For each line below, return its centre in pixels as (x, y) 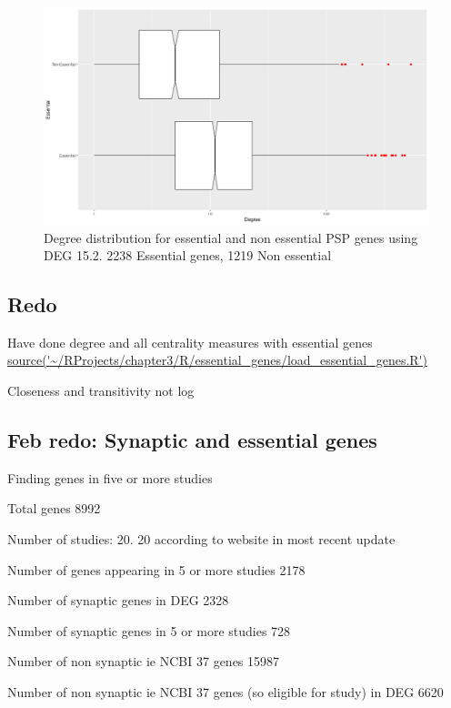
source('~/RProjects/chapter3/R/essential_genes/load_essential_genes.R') (217, 360)
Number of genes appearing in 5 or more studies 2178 (156, 569)
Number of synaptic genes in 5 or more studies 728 (149, 630)
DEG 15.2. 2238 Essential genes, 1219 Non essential (188, 255)
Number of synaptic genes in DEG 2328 (118, 600)
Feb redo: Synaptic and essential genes (192, 440)
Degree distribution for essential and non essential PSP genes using (231, 237)
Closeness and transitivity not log (101, 391)
